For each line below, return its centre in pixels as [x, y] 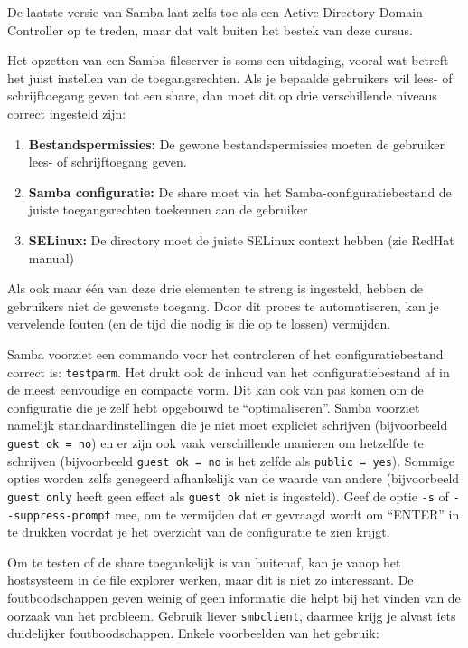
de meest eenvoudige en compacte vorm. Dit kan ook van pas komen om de [215, 390]
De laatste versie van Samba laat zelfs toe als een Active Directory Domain [215, 12]
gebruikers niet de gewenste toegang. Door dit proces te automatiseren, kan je [223, 305]
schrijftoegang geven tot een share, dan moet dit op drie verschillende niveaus [222, 95]
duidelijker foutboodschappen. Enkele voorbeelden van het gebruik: [193, 633]
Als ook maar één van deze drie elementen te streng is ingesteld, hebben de [215, 288]
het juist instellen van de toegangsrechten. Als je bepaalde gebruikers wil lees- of [230, 77]
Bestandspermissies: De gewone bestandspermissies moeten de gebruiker [236, 143]
